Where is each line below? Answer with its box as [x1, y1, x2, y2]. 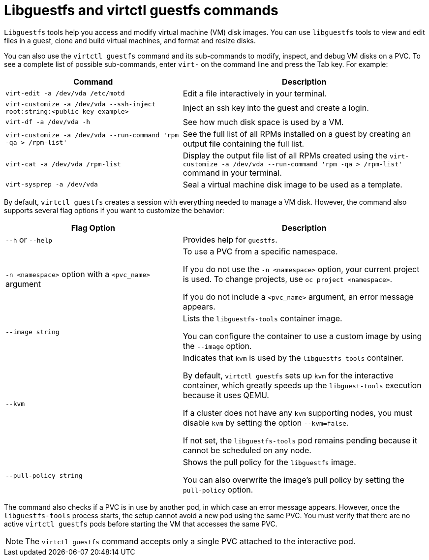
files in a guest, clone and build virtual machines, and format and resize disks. [4, 36, 256, 45]
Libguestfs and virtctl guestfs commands [4, 2, 278, 19]
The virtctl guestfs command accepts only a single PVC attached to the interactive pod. [25, 536, 356, 546]
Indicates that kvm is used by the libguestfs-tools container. [183, 352, 404, 363]
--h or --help [5, 234, 53, 245]
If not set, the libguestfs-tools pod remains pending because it [183, 435, 417, 445]
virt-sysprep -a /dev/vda [5, 181, 98, 188]
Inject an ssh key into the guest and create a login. [183, 102, 369, 113]
